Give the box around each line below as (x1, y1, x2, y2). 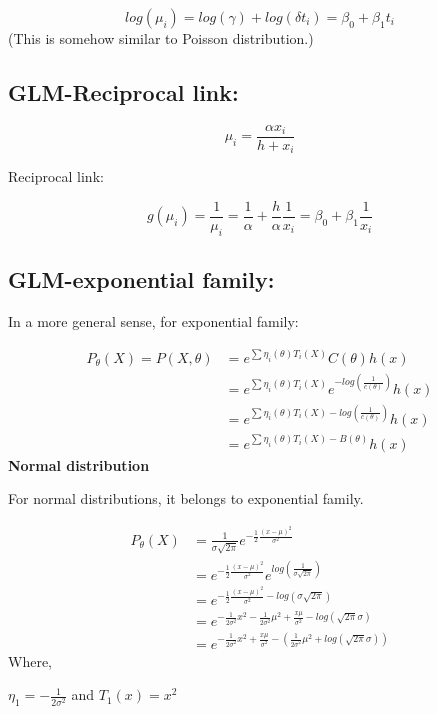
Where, (8, 650, 52, 671)
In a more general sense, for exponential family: (8, 310, 299, 331)
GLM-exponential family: (8, 264, 275, 295)
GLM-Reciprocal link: (8, 76, 239, 107)
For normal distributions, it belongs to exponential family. (8, 488, 364, 509)
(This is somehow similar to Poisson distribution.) (8, 28, 314, 48)
